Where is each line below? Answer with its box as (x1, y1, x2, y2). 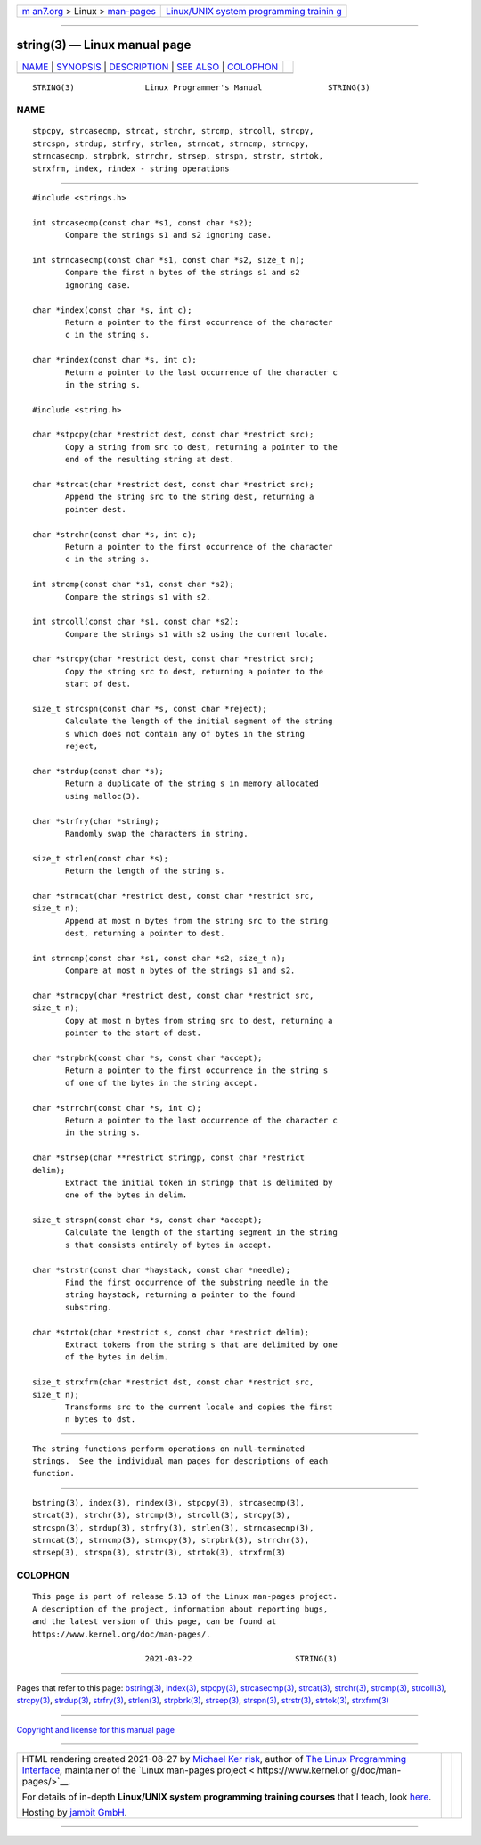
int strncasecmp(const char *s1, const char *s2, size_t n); (32, 255, 305, 265)
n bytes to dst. (65, 1415, 136, 1425)
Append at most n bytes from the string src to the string (65, 916, 329, 926)
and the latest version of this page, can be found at (32, 1617, 277, 1627)
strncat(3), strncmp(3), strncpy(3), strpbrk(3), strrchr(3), (32, 1535, 310, 1546)
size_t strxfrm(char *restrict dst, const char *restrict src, (32, 1377, 314, 1387)
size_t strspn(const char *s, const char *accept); (32, 1215, 263, 1225)
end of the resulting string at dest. (65, 454, 235, 465)
